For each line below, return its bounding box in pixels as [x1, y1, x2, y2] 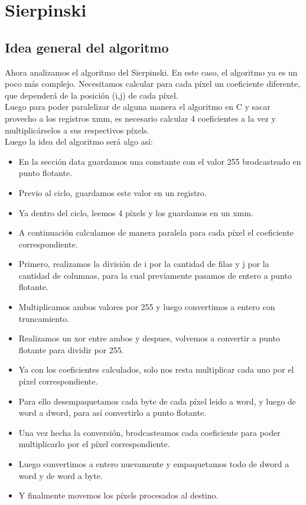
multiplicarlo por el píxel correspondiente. [18, 438, 170, 450]
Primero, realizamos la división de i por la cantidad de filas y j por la [18, 258, 269, 270]
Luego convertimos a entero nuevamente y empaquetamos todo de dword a [18, 458, 289, 470]
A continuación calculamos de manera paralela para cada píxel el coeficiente [18, 226, 294, 239]
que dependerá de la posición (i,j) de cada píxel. [5, 89, 178, 101]
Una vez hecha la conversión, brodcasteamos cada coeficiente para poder [18, 426, 281, 438]
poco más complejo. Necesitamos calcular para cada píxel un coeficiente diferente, [5, 77, 301, 90]
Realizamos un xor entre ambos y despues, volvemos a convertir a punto [18, 332, 280, 344]
